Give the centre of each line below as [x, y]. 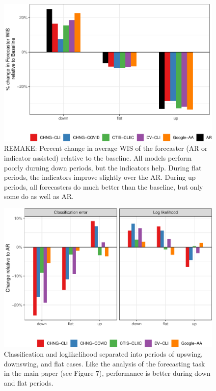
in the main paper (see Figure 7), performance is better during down [107, 373]
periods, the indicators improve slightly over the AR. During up [100, 177]
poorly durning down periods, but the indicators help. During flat [103, 167]
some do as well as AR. [39, 196]
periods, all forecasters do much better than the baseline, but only [104, 186]
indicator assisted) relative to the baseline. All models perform [98, 157]
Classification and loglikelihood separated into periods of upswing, [103, 354]
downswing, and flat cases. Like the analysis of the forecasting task [105, 363]
